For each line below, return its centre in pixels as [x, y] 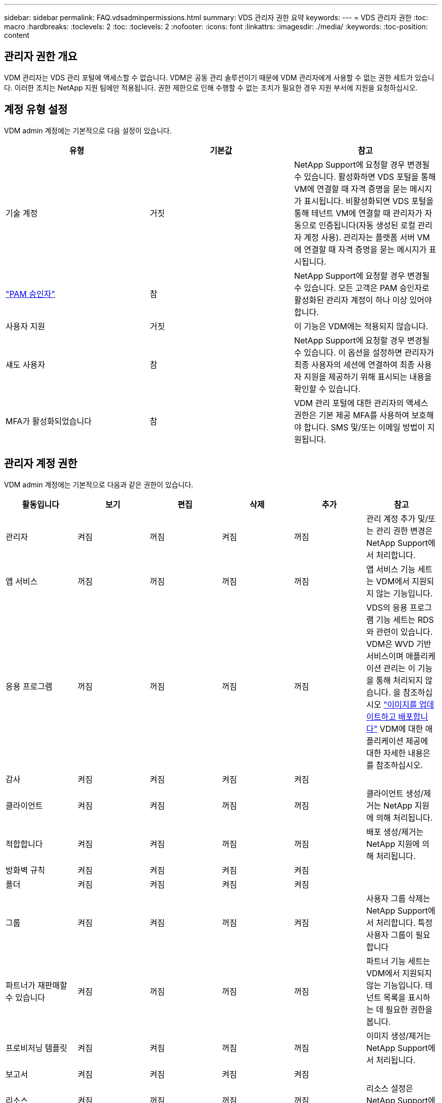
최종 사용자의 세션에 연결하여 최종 [354, 364]
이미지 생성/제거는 [398, 1036]
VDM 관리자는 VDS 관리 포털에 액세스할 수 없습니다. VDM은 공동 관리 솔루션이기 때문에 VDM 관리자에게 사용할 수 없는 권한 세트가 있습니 [219, 77]
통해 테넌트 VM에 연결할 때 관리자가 [358, 213]
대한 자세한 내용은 [398, 753]
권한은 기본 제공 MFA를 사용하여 [352, 415]
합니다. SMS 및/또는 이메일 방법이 [365, 427]
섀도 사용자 [25, 364]
